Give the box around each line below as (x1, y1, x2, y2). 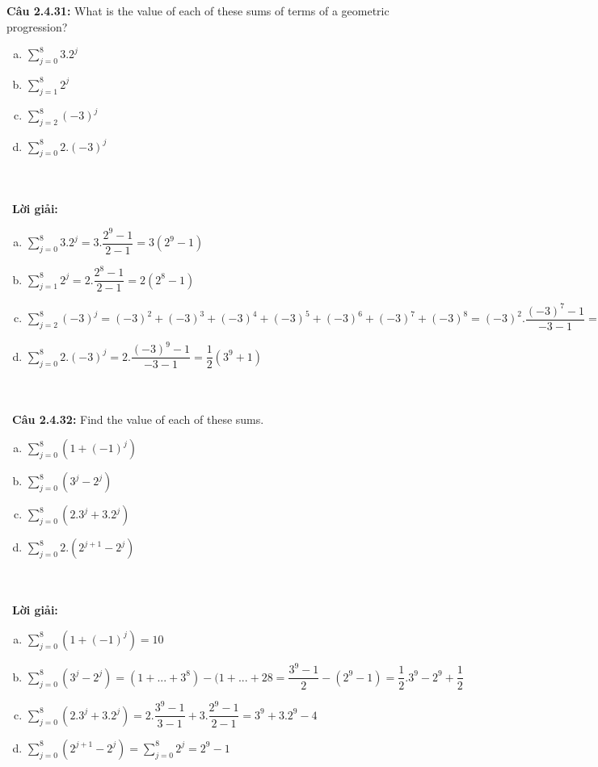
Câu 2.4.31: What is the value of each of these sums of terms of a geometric (6, 2, 390, 19)
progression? (6, 18, 68, 35)
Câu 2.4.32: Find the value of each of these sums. (12, 410, 264, 427)
